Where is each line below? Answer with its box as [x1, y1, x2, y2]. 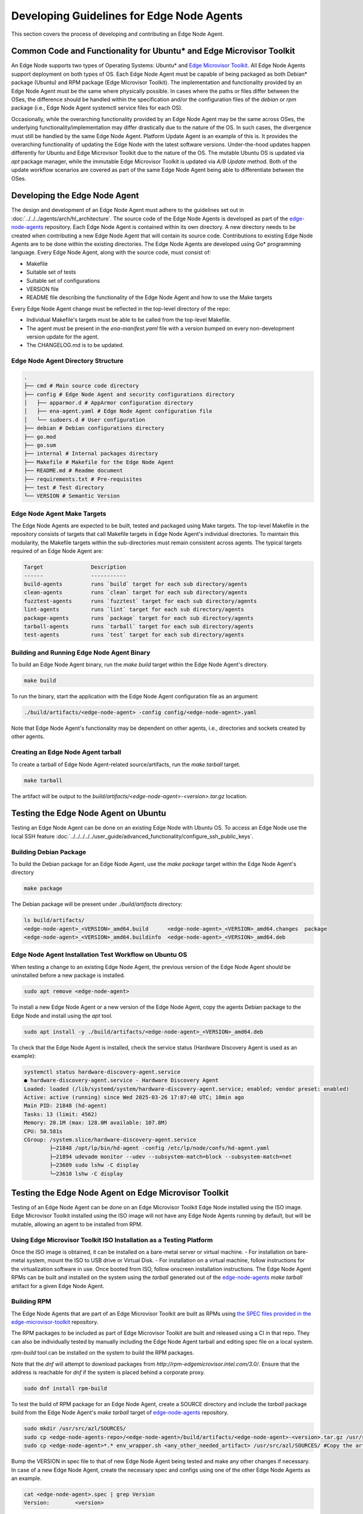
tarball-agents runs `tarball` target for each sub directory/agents [24, 623, 254, 630]
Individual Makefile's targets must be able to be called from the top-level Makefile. [26, 316, 231, 323]
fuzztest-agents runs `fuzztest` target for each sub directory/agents [24, 597, 257, 604]
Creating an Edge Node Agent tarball [11, 748, 122, 756]
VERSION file [26, 285, 59, 293]
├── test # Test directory [24, 484, 104, 491]
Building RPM [11, 1297, 51, 1306]
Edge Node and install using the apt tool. [11, 1012, 113, 1019]
